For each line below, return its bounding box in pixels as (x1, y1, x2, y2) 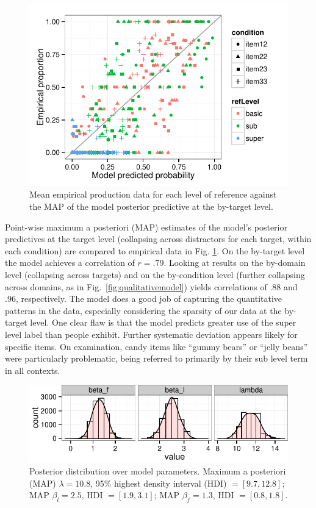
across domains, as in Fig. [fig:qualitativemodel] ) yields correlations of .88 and (5, 280, 298, 293)
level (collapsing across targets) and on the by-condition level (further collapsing (5, 268, 305, 281)
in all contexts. (5, 363, 60, 376)
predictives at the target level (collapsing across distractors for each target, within (5, 232, 312, 245)
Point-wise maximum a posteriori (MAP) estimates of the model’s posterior (5, 220, 287, 233)
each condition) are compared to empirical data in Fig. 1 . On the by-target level (5, 244, 305, 257)
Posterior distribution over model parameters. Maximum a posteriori (29, 465, 286, 478)
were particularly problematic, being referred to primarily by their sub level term (5, 352, 308, 365)
